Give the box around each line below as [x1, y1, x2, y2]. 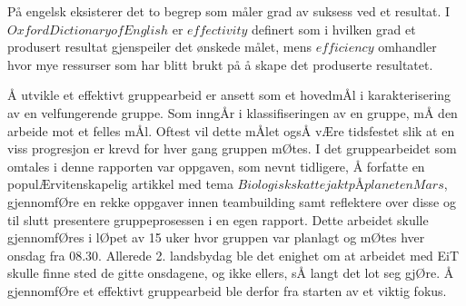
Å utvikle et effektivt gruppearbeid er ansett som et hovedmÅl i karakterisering [7, 85, 451, 104]
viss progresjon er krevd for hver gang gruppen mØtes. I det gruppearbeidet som [7, 139, 457, 158]
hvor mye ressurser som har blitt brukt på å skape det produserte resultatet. [7, 54, 433, 74]
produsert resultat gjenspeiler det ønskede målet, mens [7, 37, 312, 56]
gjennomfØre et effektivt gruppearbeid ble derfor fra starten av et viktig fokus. [7, 281, 447, 300]
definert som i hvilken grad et [252, 19, 416, 38]
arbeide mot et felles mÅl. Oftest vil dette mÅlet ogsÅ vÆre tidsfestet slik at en [7, 121, 455, 140]
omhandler [378, 37, 437, 56]
